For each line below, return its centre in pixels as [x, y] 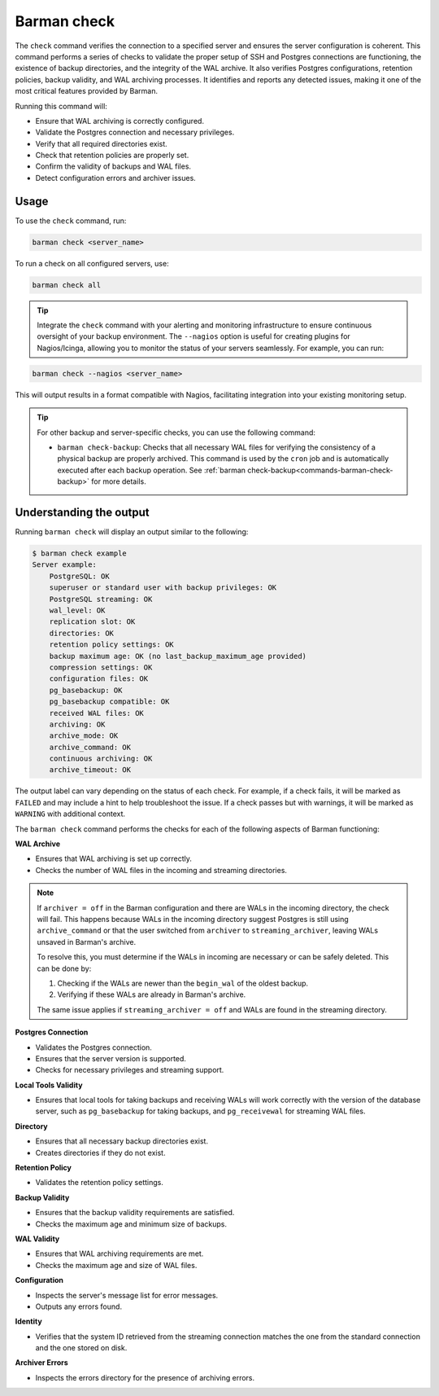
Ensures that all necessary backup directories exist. [122, 1141]
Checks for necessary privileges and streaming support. [130, 1070]
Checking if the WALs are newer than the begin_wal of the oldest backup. [183, 983]
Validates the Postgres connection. [93, 1047]
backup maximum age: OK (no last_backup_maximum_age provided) [178, 656]
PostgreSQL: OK [79, 576]
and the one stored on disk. [81, 1348]
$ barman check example [80, 553]
